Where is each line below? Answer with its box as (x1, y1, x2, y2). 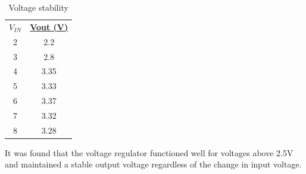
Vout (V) (30, 20, 68, 33)
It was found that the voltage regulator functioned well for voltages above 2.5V (5, 146, 293, 159)
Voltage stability (8, 1, 68, 13)
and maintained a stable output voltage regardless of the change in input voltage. (5, 158, 302, 170)
